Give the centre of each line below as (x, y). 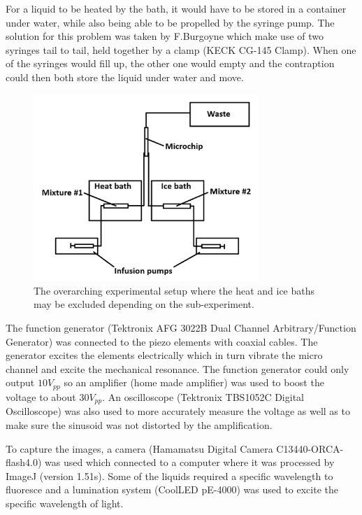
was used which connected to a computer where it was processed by (190, 462)
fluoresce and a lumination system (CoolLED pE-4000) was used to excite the (172, 489)
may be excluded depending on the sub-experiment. (144, 304)
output (20, 382)
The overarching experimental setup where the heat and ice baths (174, 290)
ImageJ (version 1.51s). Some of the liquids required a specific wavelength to (169, 475)
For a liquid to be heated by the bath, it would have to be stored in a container (176, 8)
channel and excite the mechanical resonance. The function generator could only (178, 368)
